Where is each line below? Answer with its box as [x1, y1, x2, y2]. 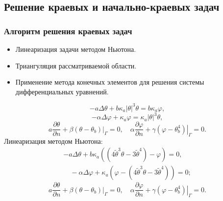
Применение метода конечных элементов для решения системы [15, 77, 204, 87]
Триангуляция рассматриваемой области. [15, 60, 137, 70]
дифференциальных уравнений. [15, 86, 109, 96]
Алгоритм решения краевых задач [4, 24, 132, 37]
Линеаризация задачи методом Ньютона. [15, 44, 136, 54]
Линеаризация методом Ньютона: [4, 135, 103, 146]
